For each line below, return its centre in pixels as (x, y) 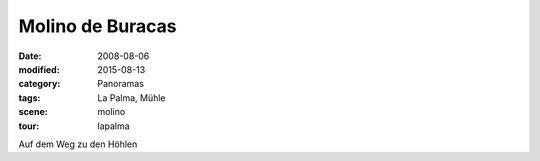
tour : (29, 126)
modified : (39, 69)
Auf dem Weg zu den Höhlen (78, 144)
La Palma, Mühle (131, 97)
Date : (30, 56)
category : (39, 84)
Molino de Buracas (97, 26)
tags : (29, 97)
